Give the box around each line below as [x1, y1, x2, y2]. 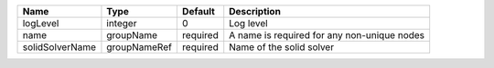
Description [229, 5, 281, 17]
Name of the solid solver [229, 41, 334, 53]
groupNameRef [106, 41, 173, 53]
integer [106, 17, 137, 29]
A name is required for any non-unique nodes [229, 29, 425, 41]
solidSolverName [22, 41, 96, 53]
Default [181, 5, 215, 17]
